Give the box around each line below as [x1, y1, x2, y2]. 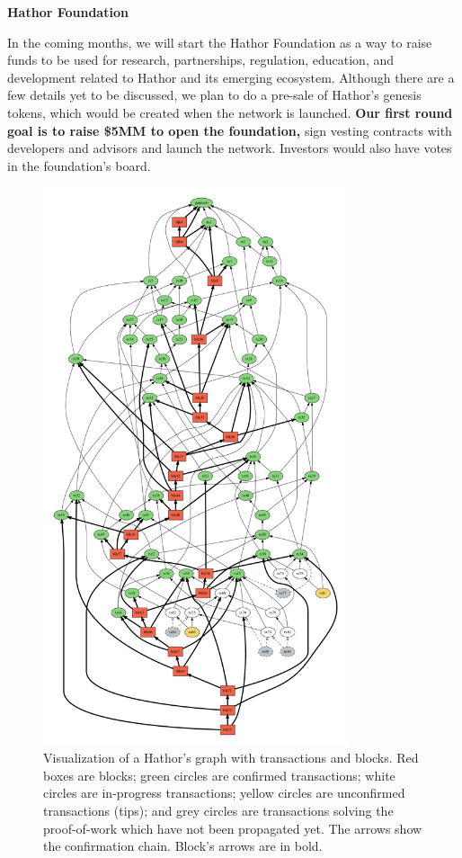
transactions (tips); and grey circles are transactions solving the [43, 800, 394, 819]
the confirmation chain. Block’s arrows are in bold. [43, 836, 323, 855]
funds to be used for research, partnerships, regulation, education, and [7, 50, 395, 69]
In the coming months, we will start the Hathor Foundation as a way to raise [7, 32, 432, 51]
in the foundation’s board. [7, 156, 151, 174]
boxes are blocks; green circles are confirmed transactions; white [43, 765, 395, 784]
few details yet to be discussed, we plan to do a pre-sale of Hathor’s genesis [7, 85, 422, 104]
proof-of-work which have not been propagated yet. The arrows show [43, 818, 422, 837]
